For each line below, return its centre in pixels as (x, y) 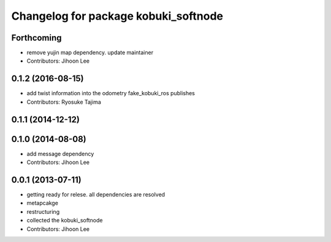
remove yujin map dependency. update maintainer (90, 53)
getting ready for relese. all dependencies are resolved (96, 194)
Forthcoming (36, 38)
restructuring (43, 211)
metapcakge (42, 203)
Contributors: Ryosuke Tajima (64, 102)
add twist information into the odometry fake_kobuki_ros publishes (111, 93)
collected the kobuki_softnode (65, 221)
